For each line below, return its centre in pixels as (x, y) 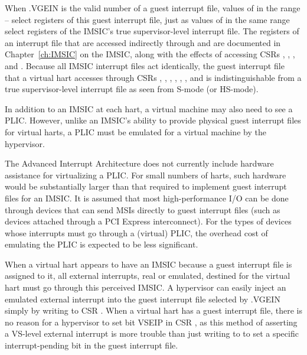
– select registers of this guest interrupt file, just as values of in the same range (147, 19)
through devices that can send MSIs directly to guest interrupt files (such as (143, 209)
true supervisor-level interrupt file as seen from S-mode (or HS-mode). (132, 89)
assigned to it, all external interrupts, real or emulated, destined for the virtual (148, 276)
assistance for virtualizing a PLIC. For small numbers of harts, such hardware (146, 175)
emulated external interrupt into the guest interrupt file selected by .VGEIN (143, 299)
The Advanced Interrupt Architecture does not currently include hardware (139, 163)
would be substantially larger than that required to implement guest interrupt (146, 186)
